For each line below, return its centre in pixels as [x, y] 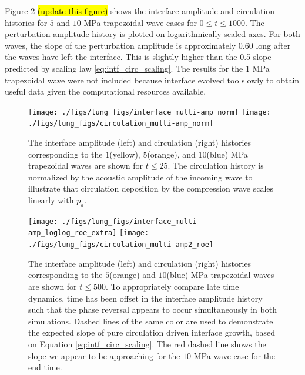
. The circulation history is [216, 165]
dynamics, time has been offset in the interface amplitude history [145, 298]
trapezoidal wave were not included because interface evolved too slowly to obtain [152, 80]
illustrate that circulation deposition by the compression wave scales [151, 188]
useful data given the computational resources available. [105, 91]
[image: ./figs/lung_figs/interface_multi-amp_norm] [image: [150, 112]
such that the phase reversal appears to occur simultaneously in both [152, 309]
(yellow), [125, 154]
